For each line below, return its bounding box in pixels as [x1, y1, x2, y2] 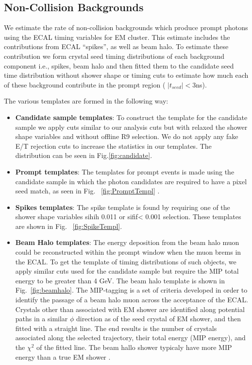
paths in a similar [15, 313, 68, 324]
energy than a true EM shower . [15, 351, 111, 362]
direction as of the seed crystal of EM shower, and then [76, 313, 241, 324]
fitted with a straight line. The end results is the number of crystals [15, 323, 217, 333]
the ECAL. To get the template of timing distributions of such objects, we [15, 256, 236, 266]
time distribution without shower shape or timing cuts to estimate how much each [4, 70, 249, 80]
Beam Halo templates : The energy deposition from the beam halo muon [15, 237, 239, 247]
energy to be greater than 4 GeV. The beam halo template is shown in [15, 275, 225, 285]
